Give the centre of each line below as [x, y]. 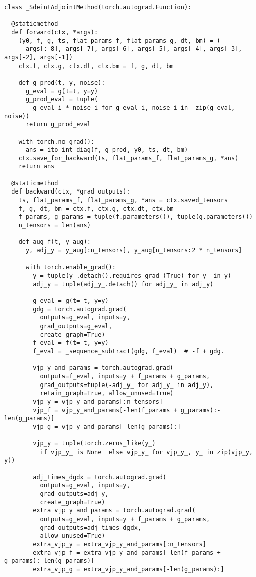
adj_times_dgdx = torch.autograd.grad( [100, 477]
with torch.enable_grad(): [71, 267]
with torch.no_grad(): [56, 141]
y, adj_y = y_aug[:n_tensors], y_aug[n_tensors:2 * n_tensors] [134, 251]
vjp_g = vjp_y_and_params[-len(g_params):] [107, 427]
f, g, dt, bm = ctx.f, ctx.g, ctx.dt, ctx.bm [96, 208]
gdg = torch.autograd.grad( [80, 309]
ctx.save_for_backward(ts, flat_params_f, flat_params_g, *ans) [129, 158]
